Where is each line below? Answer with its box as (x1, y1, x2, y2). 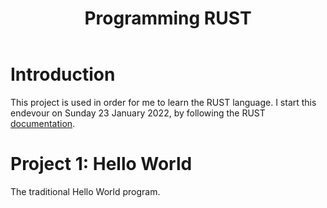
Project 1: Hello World (10, 153, 193, 176)
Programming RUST (84, 7, 252, 30)
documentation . (10, 117, 76, 129)
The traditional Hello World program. (10, 185, 161, 197)
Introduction (10, 63, 116, 86)
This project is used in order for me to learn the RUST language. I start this (10, 96, 317, 108)
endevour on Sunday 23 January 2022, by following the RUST (10, 107, 266, 119)
